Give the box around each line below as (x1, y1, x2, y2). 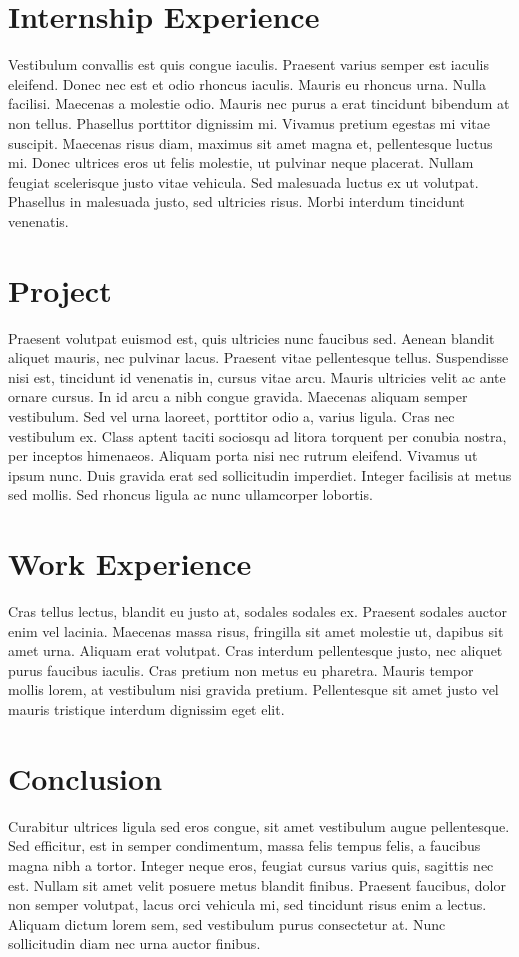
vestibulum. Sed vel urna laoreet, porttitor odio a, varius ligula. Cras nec (8, 405, 455, 426)
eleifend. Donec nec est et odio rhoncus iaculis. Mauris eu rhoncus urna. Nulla (8, 73, 486, 94)
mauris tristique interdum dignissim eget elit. (8, 699, 285, 720)
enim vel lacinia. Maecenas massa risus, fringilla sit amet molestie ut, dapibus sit (8, 620, 504, 641)
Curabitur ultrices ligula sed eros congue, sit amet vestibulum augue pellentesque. (8, 815, 510, 836)
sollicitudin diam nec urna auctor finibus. (8, 933, 261, 954)
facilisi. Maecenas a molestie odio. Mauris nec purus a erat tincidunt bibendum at (8, 93, 510, 114)
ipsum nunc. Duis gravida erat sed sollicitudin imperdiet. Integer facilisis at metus (8, 464, 512, 485)
